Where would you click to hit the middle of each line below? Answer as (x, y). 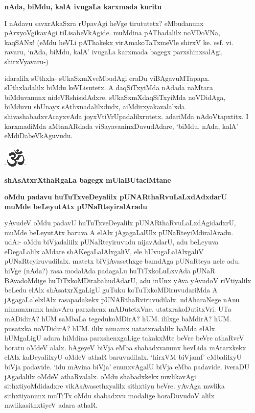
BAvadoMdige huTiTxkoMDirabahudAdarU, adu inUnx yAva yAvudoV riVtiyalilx (128, 280)
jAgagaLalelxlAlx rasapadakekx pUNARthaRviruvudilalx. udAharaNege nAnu (122, 299)
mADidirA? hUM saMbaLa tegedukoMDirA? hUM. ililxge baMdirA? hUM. (118, 319)
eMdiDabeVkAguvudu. (39, 135)
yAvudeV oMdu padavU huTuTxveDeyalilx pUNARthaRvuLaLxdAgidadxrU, (120, 223)
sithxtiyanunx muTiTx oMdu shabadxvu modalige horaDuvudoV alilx (110, 395)
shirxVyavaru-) (27, 61)
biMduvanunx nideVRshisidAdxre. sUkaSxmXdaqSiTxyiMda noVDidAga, (115, 97)
